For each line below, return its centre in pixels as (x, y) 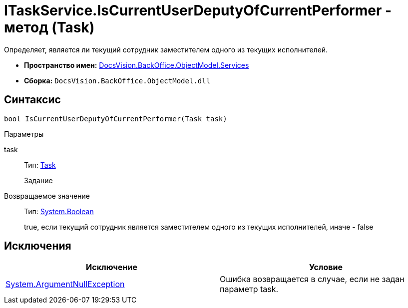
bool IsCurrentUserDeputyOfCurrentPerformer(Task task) (116, 119)
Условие (326, 267)
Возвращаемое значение (47, 196)
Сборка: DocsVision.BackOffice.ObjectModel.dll (117, 80)
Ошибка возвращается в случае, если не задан (312, 279)
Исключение (112, 267)
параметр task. (249, 289)
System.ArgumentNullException (65, 284)
